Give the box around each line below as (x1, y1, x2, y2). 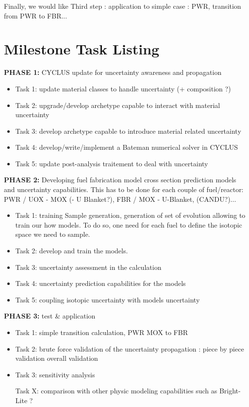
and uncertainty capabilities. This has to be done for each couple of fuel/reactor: (4, 184, 244, 195)
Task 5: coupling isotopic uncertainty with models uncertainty (15, 294, 200, 304)
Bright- (219, 386, 241, 396)
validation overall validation (15, 353, 98, 363)
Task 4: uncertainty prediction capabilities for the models (15, 278, 186, 288)
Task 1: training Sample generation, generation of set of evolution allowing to (15, 210, 246, 220)
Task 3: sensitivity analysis (15, 369, 95, 379)
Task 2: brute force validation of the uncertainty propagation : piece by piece (15, 343, 244, 354)
